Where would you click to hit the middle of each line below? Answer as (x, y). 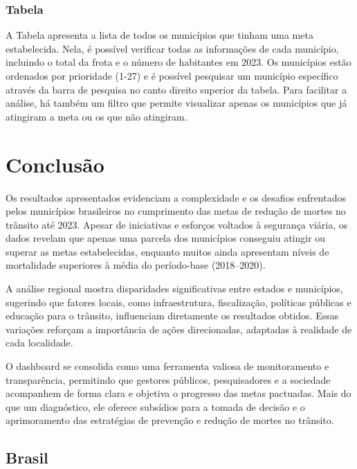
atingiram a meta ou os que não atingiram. (97, 116)
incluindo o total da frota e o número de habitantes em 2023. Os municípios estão (178, 62)
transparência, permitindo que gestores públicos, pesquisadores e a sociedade (168, 379)
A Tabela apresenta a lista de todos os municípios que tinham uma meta (159, 35)
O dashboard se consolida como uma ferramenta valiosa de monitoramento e (167, 366)
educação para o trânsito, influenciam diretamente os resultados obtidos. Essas (172, 316)
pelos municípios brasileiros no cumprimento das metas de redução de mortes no (176, 211)
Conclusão (55, 164)
